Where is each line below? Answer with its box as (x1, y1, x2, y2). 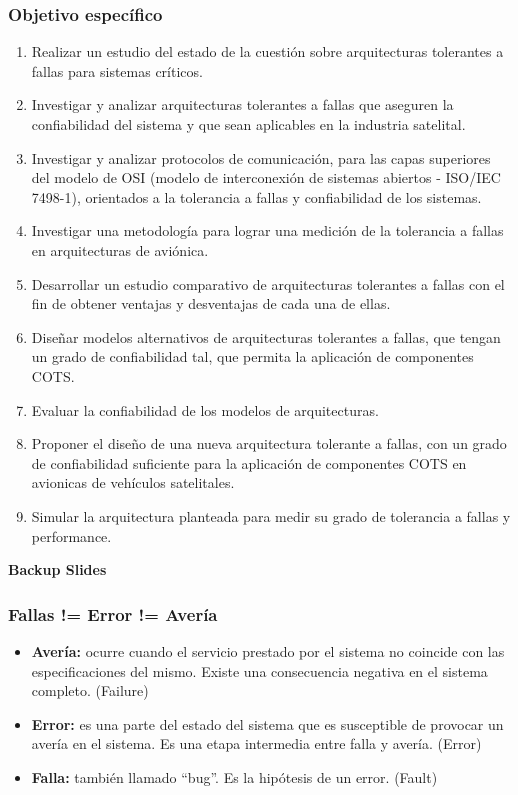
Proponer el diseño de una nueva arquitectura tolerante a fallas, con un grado (31, 433, 507, 454)
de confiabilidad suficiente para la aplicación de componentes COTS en (31, 452, 467, 473)
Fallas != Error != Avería (8, 601, 218, 626)
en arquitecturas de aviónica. (31, 239, 209, 260)
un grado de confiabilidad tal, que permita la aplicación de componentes (31, 346, 474, 367)
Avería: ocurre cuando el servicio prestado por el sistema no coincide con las (31, 640, 505, 661)
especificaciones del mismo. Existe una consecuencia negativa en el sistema (31, 660, 488, 681)
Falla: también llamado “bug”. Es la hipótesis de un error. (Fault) (31, 766, 438, 787)
